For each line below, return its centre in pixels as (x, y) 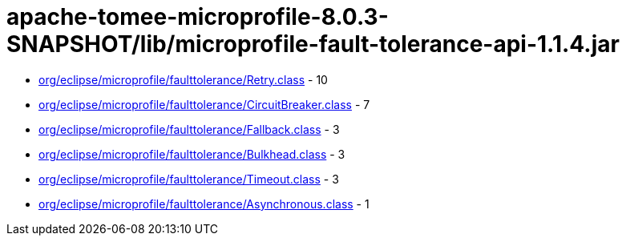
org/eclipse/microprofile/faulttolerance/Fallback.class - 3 (189, 129)
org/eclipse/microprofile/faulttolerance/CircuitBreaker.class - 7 (204, 104)
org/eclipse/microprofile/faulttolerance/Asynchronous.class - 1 (204, 204)
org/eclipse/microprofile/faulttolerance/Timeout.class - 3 (189, 179)
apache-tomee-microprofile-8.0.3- (198, 17)
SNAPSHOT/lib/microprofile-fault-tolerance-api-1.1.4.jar (313, 44)
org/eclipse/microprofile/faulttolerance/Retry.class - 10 (183, 79)
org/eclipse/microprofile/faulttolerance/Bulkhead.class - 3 (192, 154)
